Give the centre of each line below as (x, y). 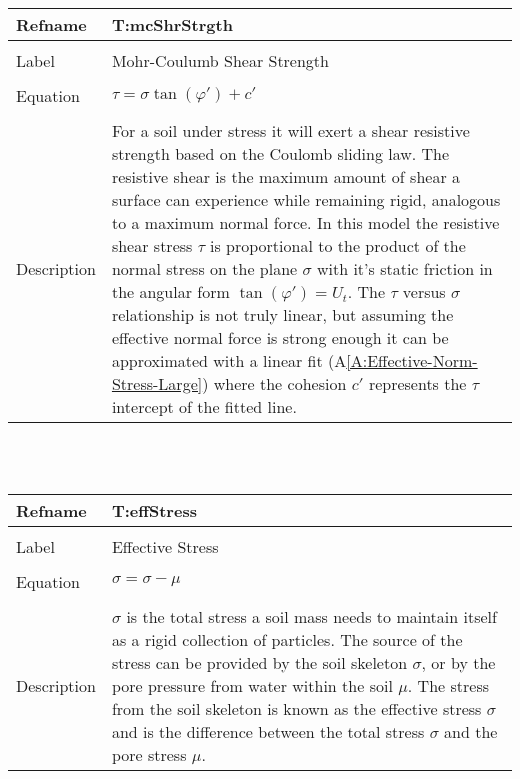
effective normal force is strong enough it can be (280, 337)
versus (424, 291)
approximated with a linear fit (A (229, 360)
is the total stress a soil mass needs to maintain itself (311, 616)
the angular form (170, 291)
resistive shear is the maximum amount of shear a (286, 176)
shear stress (152, 245)
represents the (417, 383)
